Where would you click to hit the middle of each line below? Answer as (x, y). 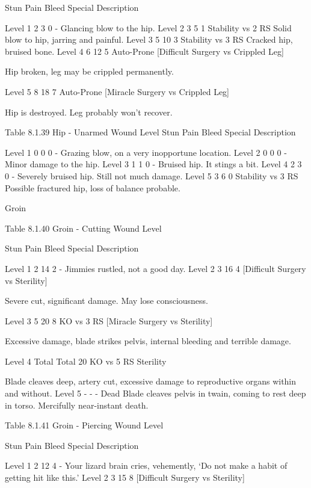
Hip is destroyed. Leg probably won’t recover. (89, 112)
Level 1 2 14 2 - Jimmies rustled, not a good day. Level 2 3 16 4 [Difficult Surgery (155, 268)
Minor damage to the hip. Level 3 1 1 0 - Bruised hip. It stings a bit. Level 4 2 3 (153, 164)
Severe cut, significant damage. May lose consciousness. (107, 301)
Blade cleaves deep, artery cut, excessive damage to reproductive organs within (151, 381)
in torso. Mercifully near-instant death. (77, 405)
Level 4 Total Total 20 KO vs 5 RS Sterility (86, 361)
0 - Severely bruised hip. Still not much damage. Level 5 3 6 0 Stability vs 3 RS (152, 175)
